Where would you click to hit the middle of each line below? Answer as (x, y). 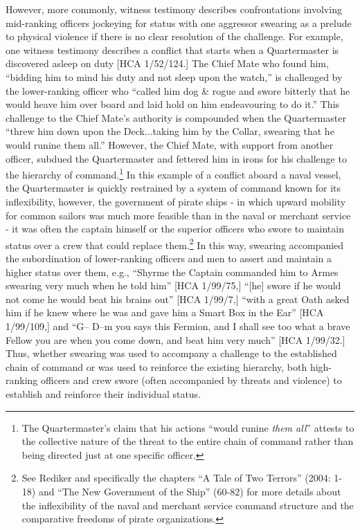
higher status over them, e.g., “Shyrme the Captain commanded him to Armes (172, 272)
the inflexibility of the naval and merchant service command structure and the (188, 505)
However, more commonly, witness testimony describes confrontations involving (174, 9)
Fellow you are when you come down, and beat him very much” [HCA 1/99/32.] (175, 339)
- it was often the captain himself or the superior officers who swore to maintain (175, 229)
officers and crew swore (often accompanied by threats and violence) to (191, 380)
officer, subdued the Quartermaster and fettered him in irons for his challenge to (176, 158)
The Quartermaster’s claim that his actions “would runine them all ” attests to (188, 427)
